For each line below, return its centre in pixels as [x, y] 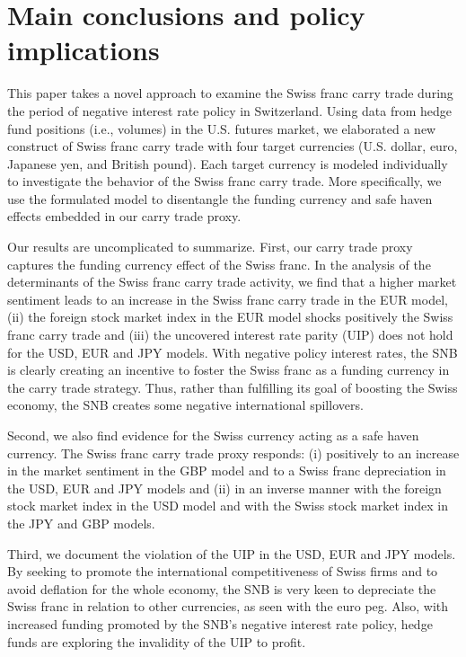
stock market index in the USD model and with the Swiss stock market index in [228, 506]
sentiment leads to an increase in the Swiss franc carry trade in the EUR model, [228, 299]
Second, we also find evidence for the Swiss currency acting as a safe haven [213, 435]
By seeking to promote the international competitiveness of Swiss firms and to [223, 571]
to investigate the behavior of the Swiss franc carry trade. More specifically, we [224, 181]
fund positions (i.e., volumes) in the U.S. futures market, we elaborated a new [222, 128]
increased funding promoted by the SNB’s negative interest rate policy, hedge [220, 623]
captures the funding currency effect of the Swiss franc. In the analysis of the [219, 264]
